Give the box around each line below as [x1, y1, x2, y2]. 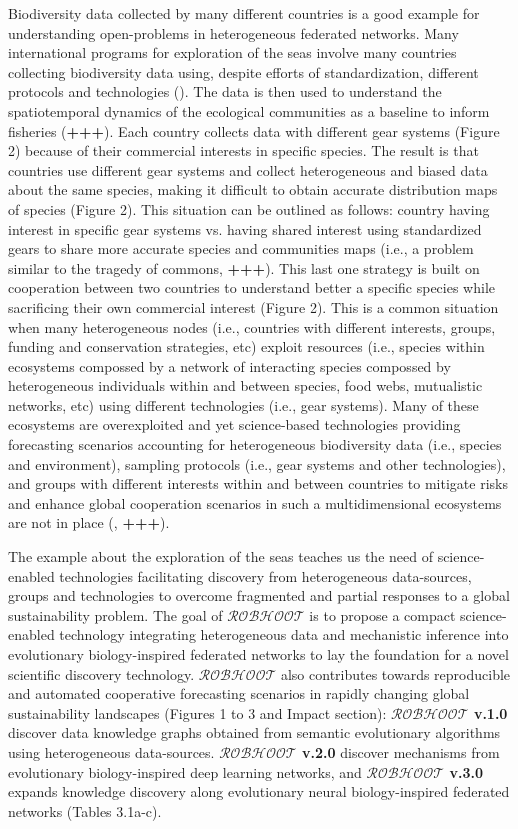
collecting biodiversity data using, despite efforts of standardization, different [8, 61, 479, 82]
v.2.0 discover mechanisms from [302, 741, 500, 762]
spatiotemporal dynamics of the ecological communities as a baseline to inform [8, 100, 490, 121]
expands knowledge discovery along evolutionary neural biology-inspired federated [8, 781, 510, 802]
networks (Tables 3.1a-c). [8, 800, 162, 821]
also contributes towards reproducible [280, 663, 511, 684]
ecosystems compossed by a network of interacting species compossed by [8, 355, 451, 376]
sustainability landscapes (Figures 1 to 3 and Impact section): [8, 702, 387, 723]
